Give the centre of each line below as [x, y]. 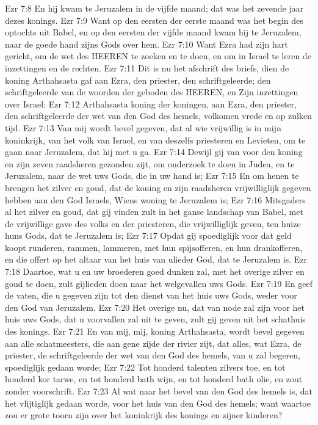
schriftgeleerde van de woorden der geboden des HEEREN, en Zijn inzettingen [152, 92]
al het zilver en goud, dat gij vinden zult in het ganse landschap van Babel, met [154, 212]
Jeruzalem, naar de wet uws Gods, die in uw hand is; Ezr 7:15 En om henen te [152, 176]
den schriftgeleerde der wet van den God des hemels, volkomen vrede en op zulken [158, 116]
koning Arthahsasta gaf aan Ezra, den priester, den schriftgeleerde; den [138, 80]
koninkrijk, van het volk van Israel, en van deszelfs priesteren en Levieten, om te [155, 140]
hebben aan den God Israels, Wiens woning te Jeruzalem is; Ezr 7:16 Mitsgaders [155, 199]
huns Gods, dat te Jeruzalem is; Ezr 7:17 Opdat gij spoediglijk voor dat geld [148, 235]
